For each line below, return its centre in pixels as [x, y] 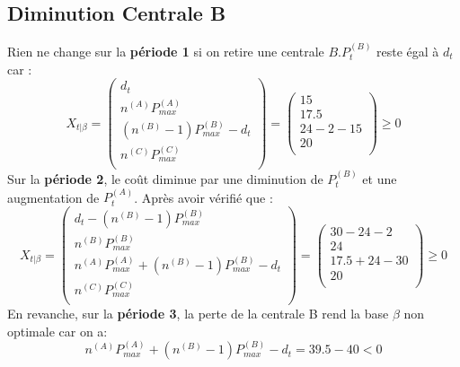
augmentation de [53, 197]
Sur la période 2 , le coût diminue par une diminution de [165, 178]
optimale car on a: [57, 331]
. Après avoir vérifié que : [203, 197]
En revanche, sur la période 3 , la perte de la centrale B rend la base [198, 314]
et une [380, 178]
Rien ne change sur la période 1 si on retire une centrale [166, 52]
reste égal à [408, 52]
